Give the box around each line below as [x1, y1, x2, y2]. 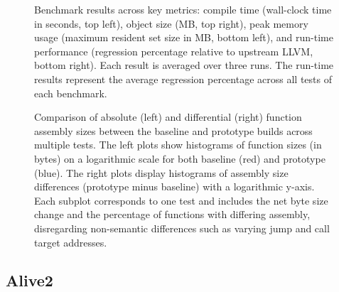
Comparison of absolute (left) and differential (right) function [34, 109, 302, 124]
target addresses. [34, 234, 107, 249]
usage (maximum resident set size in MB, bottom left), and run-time [34, 30, 333, 45]
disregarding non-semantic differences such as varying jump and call [34, 220, 330, 235]
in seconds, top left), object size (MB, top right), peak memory [34, 16, 308, 31]
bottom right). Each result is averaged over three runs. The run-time [34, 58, 334, 72]
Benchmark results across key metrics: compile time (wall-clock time [34, 2, 332, 16]
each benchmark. [34, 85, 107, 100]
